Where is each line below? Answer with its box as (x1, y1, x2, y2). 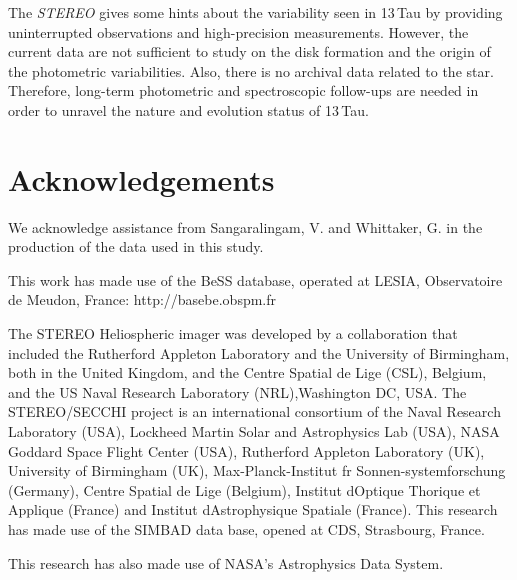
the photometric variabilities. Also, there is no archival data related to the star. (8, 60, 494, 81)
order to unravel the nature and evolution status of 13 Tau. (8, 99, 369, 120)
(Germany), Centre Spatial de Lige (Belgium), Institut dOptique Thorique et (8, 479, 481, 500)
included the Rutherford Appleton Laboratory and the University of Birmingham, (8, 342, 510, 363)
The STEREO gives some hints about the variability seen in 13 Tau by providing (8, 2, 503, 22)
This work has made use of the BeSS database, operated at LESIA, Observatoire (8, 269, 503, 290)
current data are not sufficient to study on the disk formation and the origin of (8, 41, 491, 62)
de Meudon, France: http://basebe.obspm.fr (8, 289, 277, 310)
